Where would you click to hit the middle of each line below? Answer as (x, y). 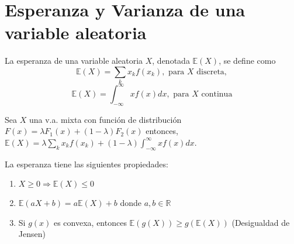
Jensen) (32, 234)
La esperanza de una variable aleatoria (74, 61)
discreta (210, 72)
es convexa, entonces (90, 222)
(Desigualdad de (261, 222)
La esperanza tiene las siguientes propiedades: (87, 164)
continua (217, 94)
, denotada (171, 61)
